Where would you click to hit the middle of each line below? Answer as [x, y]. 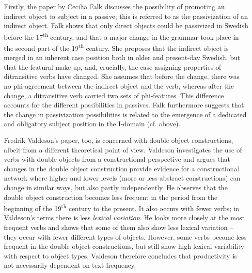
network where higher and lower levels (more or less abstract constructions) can [122, 178]
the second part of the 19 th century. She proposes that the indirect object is [116, 47]
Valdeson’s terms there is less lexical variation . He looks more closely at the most [124, 218]
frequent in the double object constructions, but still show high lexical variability [124, 246]
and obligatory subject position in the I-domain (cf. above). [92, 124]
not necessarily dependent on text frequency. [70, 265]
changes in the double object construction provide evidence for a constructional [122, 168]
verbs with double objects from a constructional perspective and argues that [117, 159]
